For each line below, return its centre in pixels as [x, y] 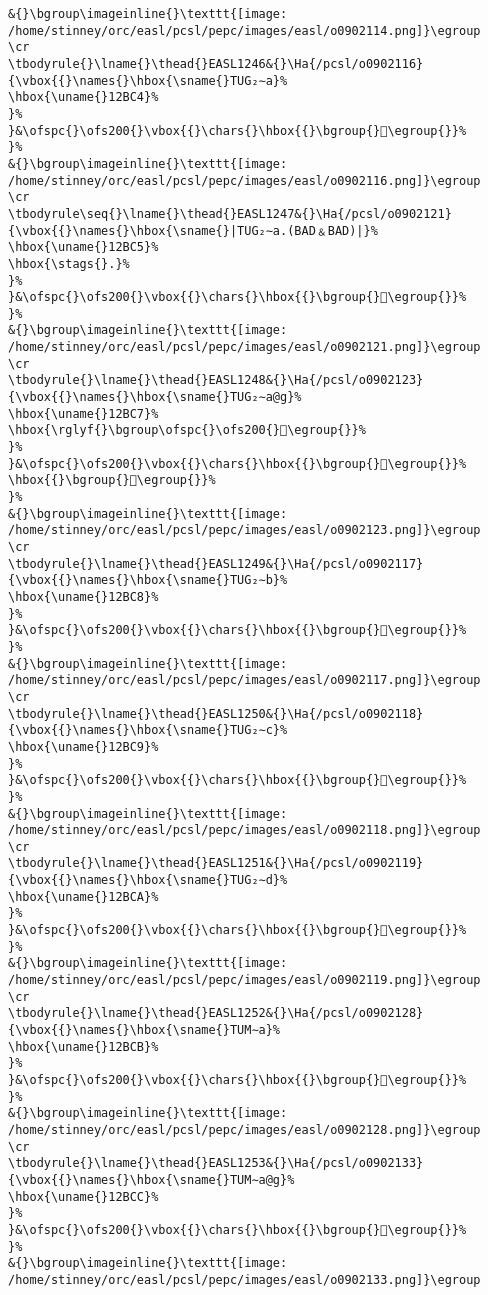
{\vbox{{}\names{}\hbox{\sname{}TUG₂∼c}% [148, 730]
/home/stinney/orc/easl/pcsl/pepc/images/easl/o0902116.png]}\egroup [244, 180]
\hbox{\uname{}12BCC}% [83, 1196]
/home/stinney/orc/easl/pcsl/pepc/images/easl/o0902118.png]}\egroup [244, 830]
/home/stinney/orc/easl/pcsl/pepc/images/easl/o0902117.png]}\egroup [244, 680]
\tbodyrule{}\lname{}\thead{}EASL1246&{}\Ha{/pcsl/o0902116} [216, 63]
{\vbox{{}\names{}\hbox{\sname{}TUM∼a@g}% [151, 1179]
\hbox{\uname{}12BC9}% [83, 746]
